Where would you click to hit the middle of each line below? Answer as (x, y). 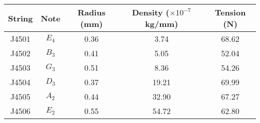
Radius (91, 12)
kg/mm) (162, 24)
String (20, 18)
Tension (230, 12)
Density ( (150, 12)
